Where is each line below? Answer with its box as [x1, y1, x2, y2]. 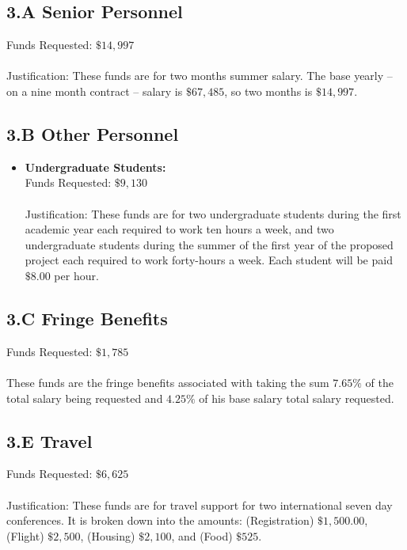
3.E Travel [6, 428, 93, 453]
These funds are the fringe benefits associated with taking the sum [6, 374, 329, 390]
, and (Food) [171, 527, 233, 544]
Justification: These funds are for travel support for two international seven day [6, 496, 393, 513]
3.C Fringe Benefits [6, 305, 168, 330]
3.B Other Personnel [6, 121, 179, 146]
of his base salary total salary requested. [199, 389, 394, 406]
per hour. [54, 267, 99, 283]
